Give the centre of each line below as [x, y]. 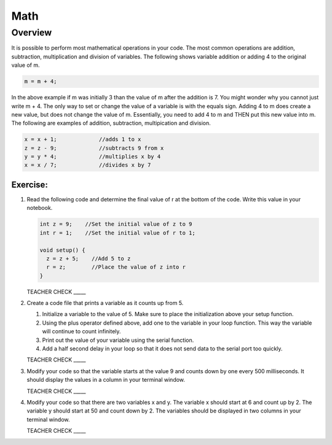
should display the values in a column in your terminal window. [106, 380]
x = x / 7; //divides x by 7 [88, 165]
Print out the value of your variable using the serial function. [118, 340]
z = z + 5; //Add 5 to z [89, 258]
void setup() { [62, 250]
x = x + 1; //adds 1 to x [83, 139]
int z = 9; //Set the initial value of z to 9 [116, 224]
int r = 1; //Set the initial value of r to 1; [118, 233]
